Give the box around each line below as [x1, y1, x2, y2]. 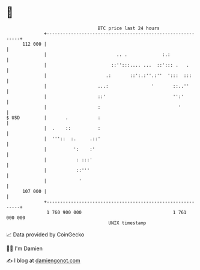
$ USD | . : [6, 114, 101, 121]
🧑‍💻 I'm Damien [6, 245, 43, 252]
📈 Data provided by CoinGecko [6, 231, 85, 238]
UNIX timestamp [108, 219, 147, 226]
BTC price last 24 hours [97, 25, 160, 31]
